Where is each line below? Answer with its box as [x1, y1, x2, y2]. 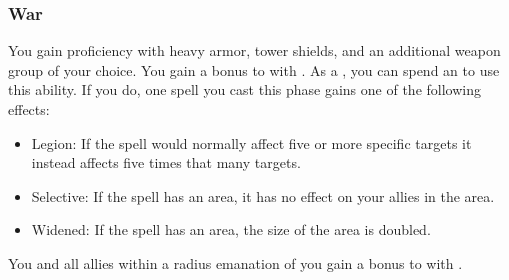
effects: [8, 99, 50, 119]
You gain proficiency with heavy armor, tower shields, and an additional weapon [8, 40, 501, 61]
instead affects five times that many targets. [31, 152, 301, 173]
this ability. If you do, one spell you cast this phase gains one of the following [8, 79, 481, 100]
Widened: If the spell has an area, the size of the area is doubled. [31, 219, 431, 240]
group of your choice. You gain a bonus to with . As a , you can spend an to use [8, 59, 500, 80]
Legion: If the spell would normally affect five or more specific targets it [31, 132, 472, 153]
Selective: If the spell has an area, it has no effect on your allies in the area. [31, 185, 495, 206]
